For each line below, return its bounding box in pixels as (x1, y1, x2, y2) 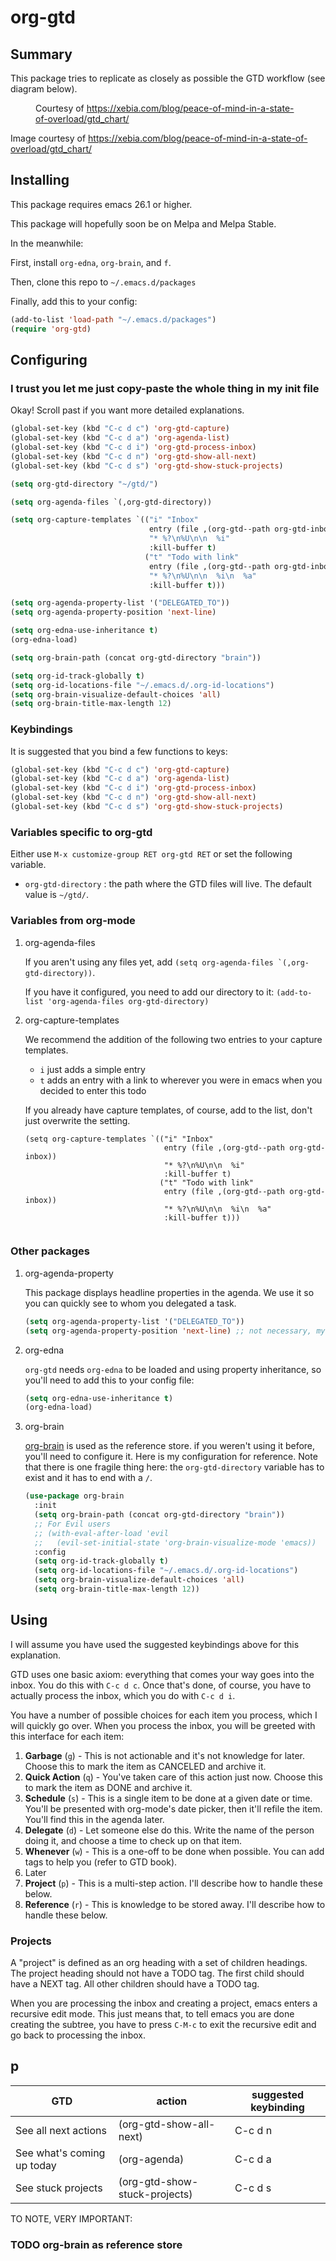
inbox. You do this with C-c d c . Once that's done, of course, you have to (10, 1679, 312, 1691)
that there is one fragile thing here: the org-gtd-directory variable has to (24, 1461, 325, 1473)
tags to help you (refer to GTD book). (24, 1856, 178, 1868)
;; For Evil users (34, 1519, 111, 1529)
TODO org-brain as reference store (10, 2237, 183, 2251)
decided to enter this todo (39, 1084, 147, 1096)
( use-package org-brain (24, 1491, 125, 1501)
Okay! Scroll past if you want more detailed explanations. (10, 404, 245, 416)
